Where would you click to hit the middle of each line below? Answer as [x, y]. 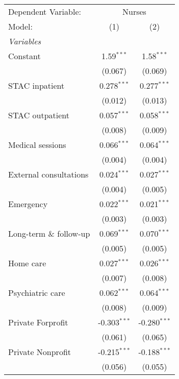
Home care [27, 263]
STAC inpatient [36, 85]
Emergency [28, 204]
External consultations [48, 174]
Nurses [134, 11]
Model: [21, 26]
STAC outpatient [39, 115]
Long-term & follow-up [49, 233]
